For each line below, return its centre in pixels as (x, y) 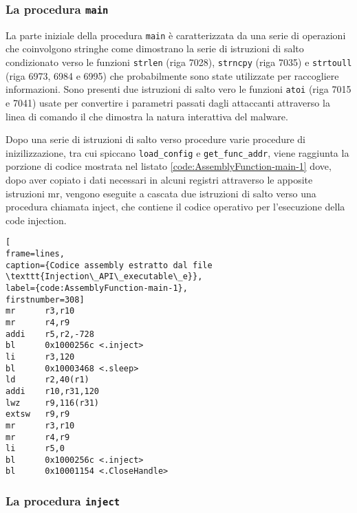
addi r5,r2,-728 (50, 334)
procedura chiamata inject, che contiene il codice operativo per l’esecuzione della (175, 207)
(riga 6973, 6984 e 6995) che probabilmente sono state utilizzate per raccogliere (172, 75)
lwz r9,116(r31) (53, 403)
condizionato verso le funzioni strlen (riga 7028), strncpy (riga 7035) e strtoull (179, 62)
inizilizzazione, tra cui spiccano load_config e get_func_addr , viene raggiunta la (177, 152)
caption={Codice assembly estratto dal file (109, 265)
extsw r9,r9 (38, 414)
